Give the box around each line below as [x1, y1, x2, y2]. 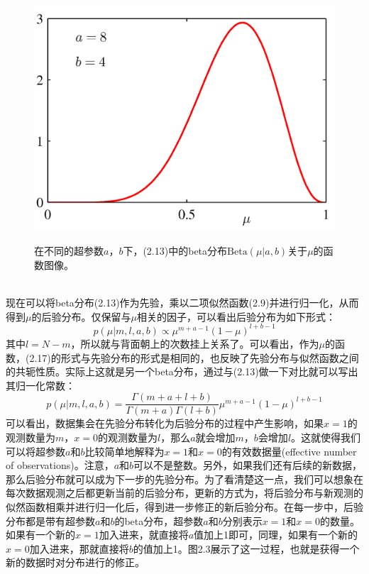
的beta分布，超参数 [114, 513, 204, 528]
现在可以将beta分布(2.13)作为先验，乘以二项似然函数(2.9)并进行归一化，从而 [6, 295, 359, 310]
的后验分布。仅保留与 [31, 309, 131, 324]
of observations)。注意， [6, 458, 114, 473]
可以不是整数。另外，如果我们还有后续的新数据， [133, 458, 363, 473]
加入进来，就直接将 [99, 527, 189, 542]
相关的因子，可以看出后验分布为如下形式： [136, 309, 336, 324]
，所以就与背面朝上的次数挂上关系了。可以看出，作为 [70, 336, 319, 351]
